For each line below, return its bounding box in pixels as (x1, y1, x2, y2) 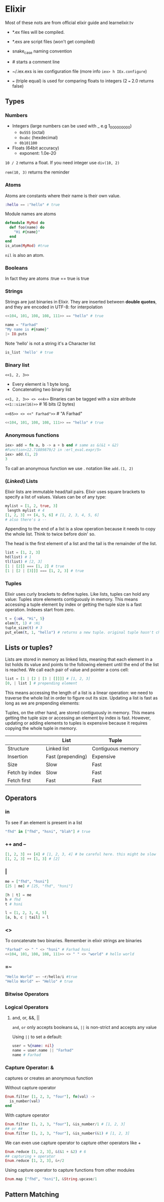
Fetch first (7, 777, 31, 784)
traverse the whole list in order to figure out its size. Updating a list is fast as (5, 695, 158, 701)
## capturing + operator (5, 1153, 56, 1159)
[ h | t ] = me (5, 892, 32, 898)
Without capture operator (5, 1085, 56, 1091)
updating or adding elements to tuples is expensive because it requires (5, 720, 148, 726)
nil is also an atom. (5, 252, 45, 258)
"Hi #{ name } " (14, 229, 41, 235)
